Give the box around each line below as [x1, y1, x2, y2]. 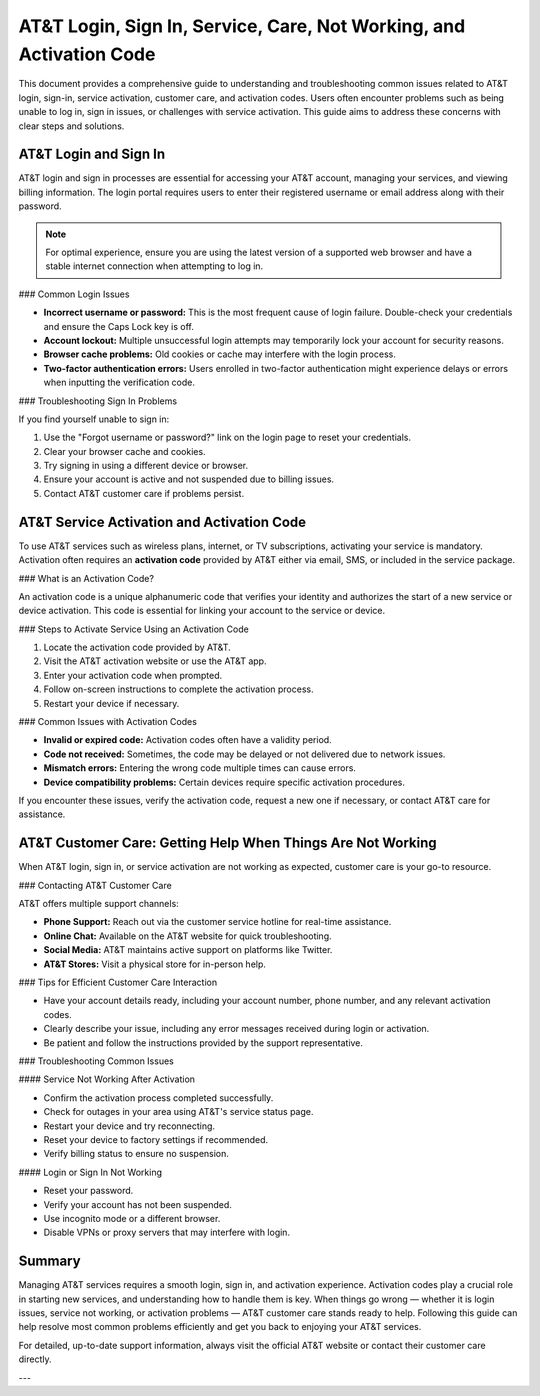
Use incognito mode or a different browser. [43, 1212, 221, 1224]
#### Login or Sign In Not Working [18, 1166, 162, 1178]
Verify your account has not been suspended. [43, 1198, 232, 1210]
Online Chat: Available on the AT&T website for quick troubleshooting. [43, 930, 332, 942]
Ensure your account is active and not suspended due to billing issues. [43, 473, 335, 485]
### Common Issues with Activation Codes [18, 716, 197, 728]
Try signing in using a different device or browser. [43, 460, 249, 472]
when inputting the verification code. [43, 376, 195, 389]
